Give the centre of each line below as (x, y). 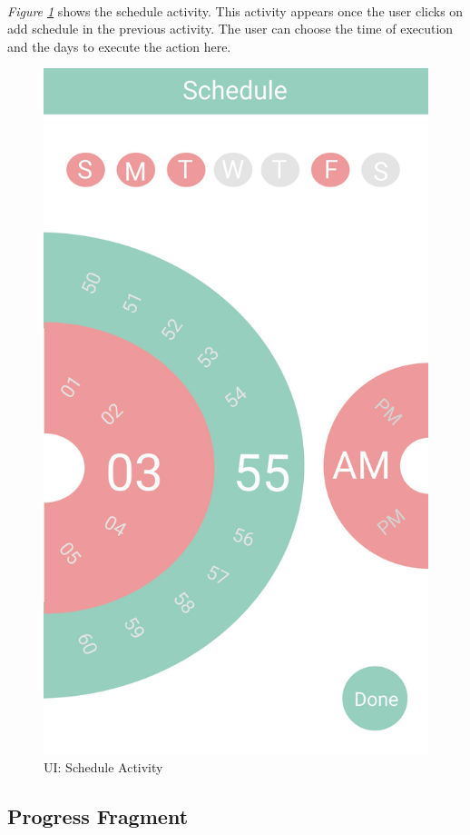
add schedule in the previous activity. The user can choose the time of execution (230, 29)
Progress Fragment (98, 816)
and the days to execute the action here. (119, 46)
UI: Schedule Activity (103, 767)
